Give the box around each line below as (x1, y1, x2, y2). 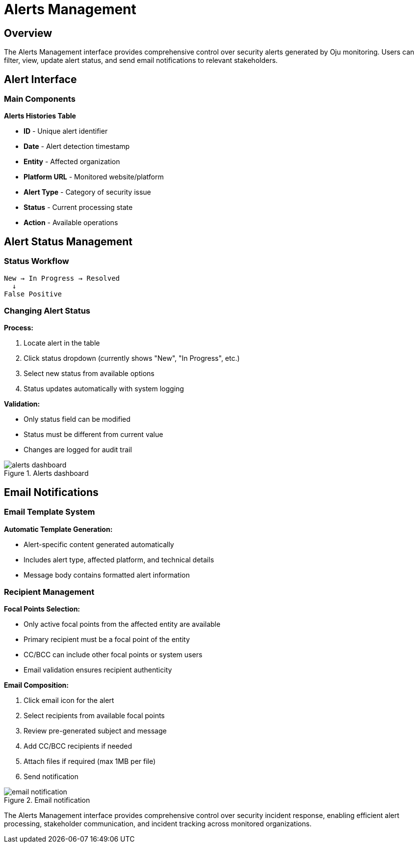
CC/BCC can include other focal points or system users (24, 650, 203, 659)
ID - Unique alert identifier (24, 127, 108, 136)
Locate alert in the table (24, 339, 100, 348)
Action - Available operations (24, 218, 118, 227)
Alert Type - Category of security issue (24, 188, 151, 197)
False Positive (4, 290, 62, 298)
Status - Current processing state (24, 203, 133, 212)
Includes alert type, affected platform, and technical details (24, 555, 214, 564)
